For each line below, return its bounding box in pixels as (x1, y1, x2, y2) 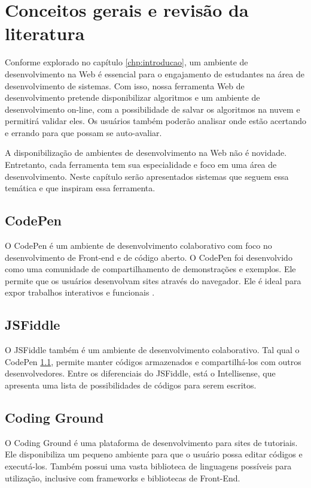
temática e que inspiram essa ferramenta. (5, 182, 155, 194)
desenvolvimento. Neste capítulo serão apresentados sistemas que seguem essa (5, 170, 289, 182)
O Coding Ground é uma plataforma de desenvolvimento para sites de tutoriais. (5, 436, 298, 448)
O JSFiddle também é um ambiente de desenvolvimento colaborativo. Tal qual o (5, 344, 300, 356)
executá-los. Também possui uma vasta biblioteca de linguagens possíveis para (5, 459, 292, 472)
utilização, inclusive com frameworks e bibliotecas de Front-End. (5, 471, 240, 484)
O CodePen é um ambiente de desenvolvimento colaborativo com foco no (5, 239, 272, 252)
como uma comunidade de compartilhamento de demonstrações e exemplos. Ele (5, 263, 296, 275)
